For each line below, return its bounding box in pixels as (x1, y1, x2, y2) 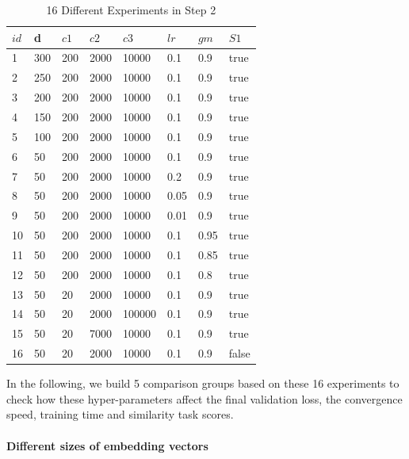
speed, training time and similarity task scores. (6, 406, 234, 423)
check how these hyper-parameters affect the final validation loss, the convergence (6, 390, 403, 407)
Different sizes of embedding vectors (6, 437, 208, 453)
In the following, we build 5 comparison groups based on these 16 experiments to (6, 375, 399, 392)
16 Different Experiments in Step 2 (46, 2, 216, 17)
